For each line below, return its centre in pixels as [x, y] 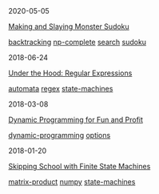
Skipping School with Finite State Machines [79, 166]
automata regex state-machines [61, 89]
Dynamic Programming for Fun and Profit [76, 119]
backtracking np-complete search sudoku [77, 42]
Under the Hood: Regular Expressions [70, 73]
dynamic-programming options [60, 135]
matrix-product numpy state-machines [72, 182]
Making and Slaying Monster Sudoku [69, 26]
